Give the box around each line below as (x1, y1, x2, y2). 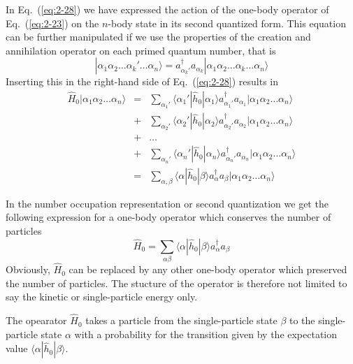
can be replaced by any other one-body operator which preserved (69, 262, 347, 277)
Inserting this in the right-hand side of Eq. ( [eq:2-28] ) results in (6, 74, 279, 89)
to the (289, 313, 315, 328)
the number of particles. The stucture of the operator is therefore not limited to (6, 275, 347, 290)
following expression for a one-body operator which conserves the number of (6, 210, 331, 224)
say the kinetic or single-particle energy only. (6, 289, 198, 304)
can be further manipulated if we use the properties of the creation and (6, 29, 311, 44)
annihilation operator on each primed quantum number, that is (6, 43, 276, 57)
